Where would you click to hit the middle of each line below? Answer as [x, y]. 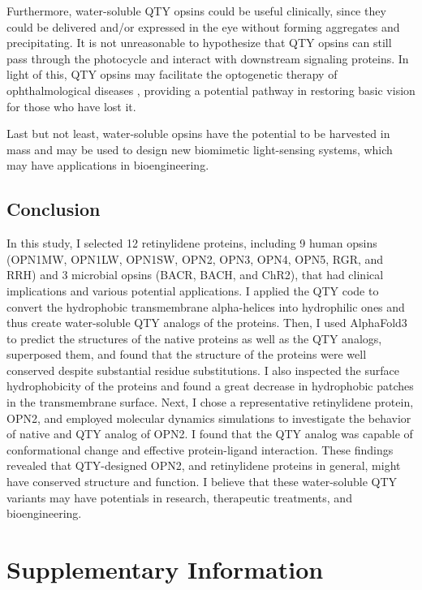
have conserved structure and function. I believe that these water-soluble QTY [202, 482]
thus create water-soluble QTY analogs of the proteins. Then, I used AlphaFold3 [207, 323]
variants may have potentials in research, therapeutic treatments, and [179, 497]
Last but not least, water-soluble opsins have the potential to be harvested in [198, 134]
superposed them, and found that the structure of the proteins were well [187, 354]
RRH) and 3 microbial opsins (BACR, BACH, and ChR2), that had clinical [195, 275]
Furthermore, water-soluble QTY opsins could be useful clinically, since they [196, 11]
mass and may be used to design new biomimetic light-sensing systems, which [200, 149]
